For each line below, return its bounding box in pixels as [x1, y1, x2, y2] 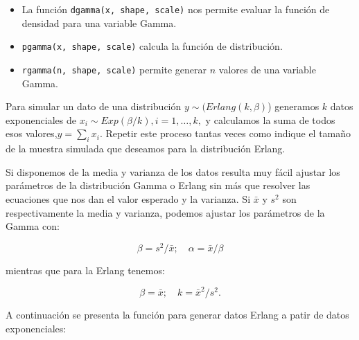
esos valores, [6, 126, 58, 141]
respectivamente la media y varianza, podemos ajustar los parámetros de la [6, 205, 325, 220]
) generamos [268, 99, 319, 114]
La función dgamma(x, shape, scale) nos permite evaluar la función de [21, 2, 330, 16]
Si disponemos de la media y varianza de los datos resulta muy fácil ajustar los [6, 164, 340, 179]
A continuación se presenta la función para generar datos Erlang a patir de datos [6, 307, 349, 322]
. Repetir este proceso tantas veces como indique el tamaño [99, 126, 351, 141]
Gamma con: [6, 219, 60, 233]
